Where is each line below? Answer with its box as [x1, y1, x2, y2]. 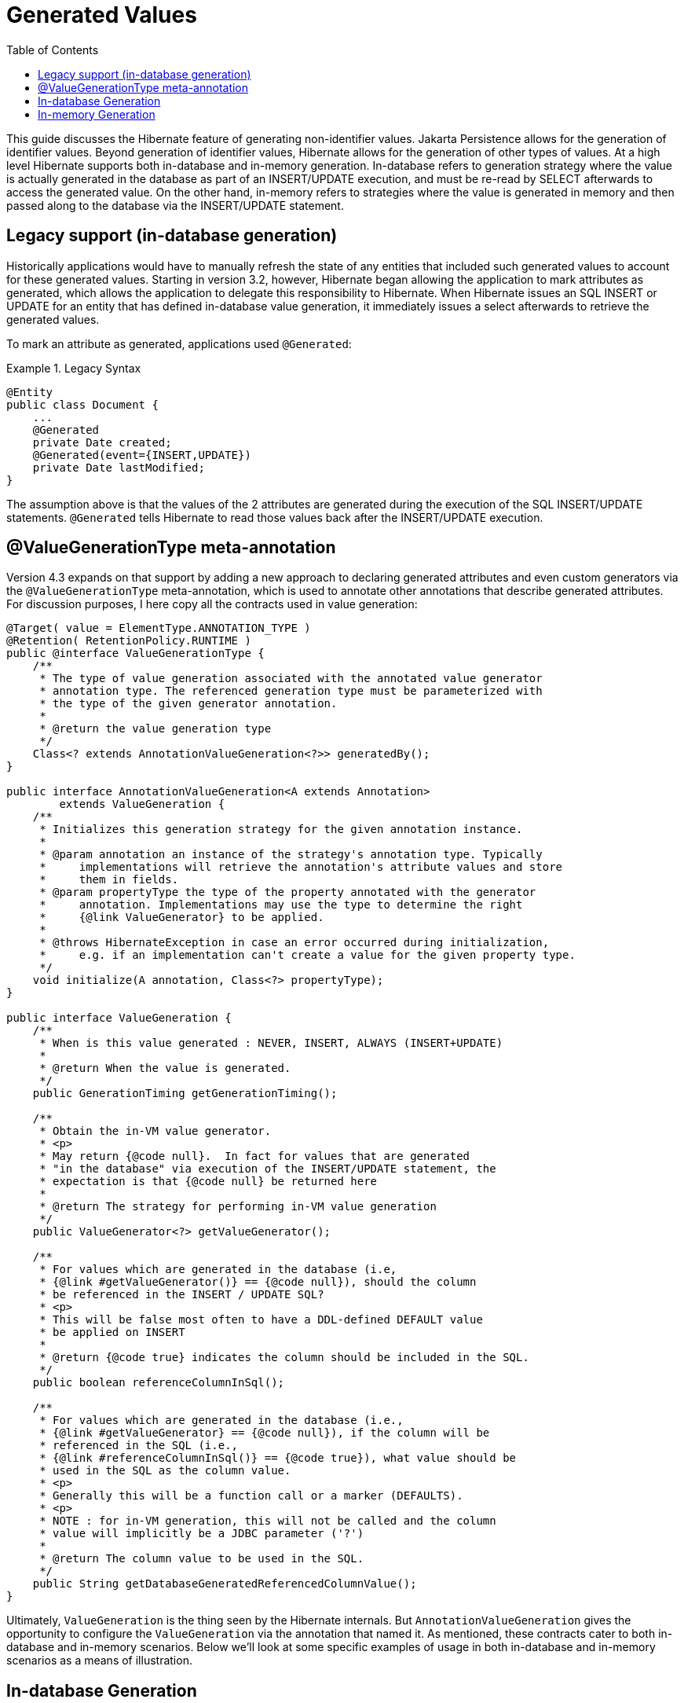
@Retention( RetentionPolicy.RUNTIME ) [6, 634, 251, 648]
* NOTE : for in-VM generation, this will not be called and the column [39, 1514, 496, 1528]
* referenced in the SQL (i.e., [39, 1439, 239, 1452]
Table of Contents [6, 42, 99, 57]
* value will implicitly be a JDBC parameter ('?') [39, 1527, 364, 1540]
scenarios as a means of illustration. [6, 1653, 192, 1668]
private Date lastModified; [32, 461, 205, 474]
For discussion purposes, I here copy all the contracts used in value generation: [6, 597, 418, 611]
